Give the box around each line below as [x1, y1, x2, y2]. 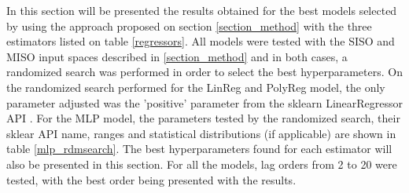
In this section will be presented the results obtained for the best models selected [6, 2, 397, 18]
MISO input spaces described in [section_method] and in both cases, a [6, 48, 348, 64]
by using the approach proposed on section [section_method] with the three [6, 17, 372, 34]
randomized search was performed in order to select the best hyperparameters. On [6, 64, 403, 80]
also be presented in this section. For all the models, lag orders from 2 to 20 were [6, 155, 397, 172]
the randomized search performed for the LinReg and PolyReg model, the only [6, 78, 385, 95]
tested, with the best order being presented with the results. [6, 171, 297, 188]
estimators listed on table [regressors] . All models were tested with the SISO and [6, 33, 395, 49]
